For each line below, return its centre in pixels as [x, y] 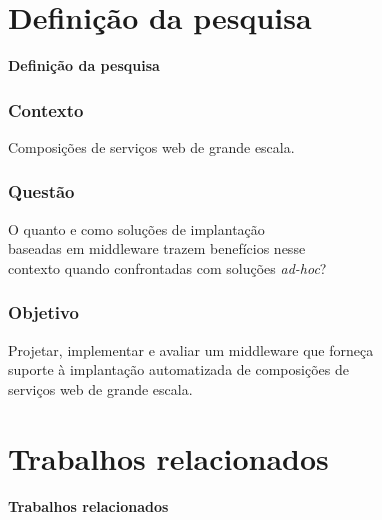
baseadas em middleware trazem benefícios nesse [157, 248]
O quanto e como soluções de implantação [136, 228]
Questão [41, 191]
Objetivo [43, 312]
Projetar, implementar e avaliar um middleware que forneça [191, 349]
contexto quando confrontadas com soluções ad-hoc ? [167, 267]
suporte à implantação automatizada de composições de [178, 369]
